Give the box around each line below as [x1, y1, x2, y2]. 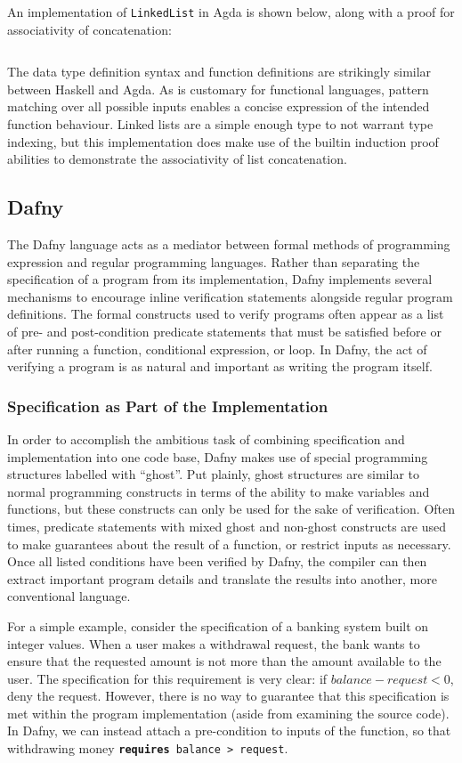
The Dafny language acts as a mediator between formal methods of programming [7, 235, 450, 254]
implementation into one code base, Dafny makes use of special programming [7, 447, 428, 466]
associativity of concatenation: [7, 20, 172, 38]
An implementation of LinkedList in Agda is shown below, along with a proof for [7, 3, 455, 20]
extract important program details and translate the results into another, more [7, 569, 437, 588]
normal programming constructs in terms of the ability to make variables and [7, 482, 430, 500]
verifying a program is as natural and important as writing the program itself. [7, 357, 433, 376]
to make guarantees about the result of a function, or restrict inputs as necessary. [7, 534, 451, 553]
